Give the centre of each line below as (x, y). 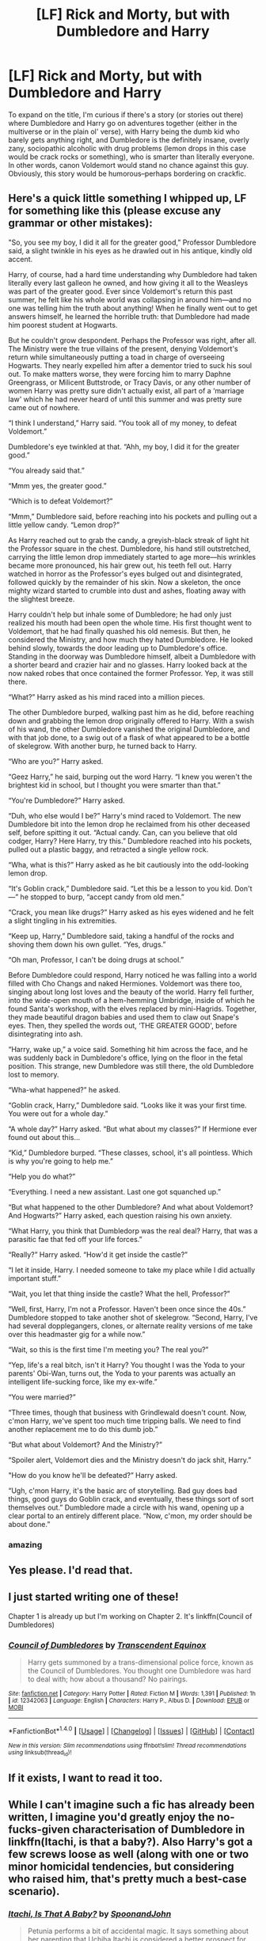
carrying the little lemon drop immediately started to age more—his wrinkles (132, 556)
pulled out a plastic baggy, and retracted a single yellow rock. (108, 849)
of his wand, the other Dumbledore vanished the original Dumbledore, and (129, 729)
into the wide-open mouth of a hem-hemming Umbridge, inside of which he (131, 1000)
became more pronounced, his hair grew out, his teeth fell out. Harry (120, 565)
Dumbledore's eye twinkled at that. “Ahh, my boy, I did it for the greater (124, 446)
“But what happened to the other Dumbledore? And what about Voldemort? (131, 1207)
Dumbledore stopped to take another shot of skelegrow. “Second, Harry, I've (133, 1317)
